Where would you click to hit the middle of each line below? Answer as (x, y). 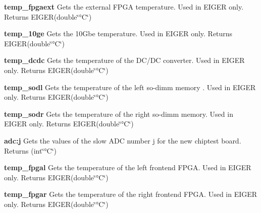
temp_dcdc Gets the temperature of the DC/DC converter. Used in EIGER (124, 60)
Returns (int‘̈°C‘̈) (30, 150)
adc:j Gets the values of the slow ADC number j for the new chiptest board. (123, 140)
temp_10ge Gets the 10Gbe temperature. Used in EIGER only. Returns (118, 33)
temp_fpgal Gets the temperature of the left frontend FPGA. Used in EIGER (128, 167)
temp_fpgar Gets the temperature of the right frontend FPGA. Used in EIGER (131, 194)
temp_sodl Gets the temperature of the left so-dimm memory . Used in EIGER (130, 87)
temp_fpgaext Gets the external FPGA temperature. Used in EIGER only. (124, 7)
